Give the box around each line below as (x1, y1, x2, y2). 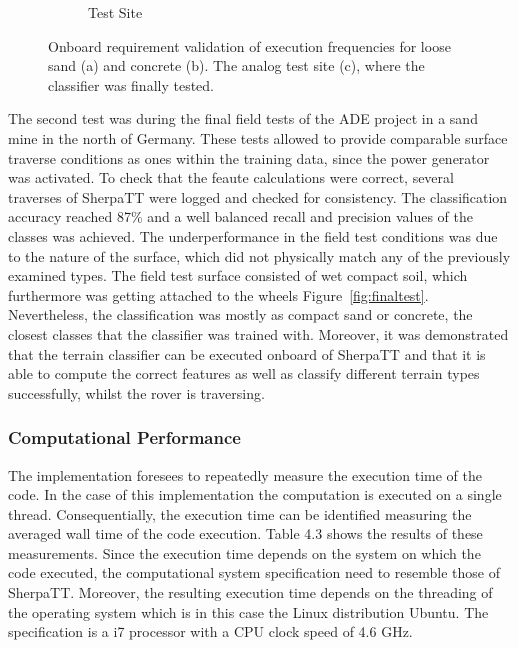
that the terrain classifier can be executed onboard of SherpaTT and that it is (8, 343, 486, 364)
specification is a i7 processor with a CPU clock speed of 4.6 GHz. (8, 621, 413, 642)
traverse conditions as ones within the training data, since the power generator (8, 147, 490, 168)
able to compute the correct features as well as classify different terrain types (8, 363, 480, 384)
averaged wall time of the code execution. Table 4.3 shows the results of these (8, 523, 483, 544)
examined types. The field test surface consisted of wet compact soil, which (8, 265, 468, 286)
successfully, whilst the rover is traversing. (8, 382, 265, 403)
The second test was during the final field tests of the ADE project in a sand (8, 108, 478, 129)
